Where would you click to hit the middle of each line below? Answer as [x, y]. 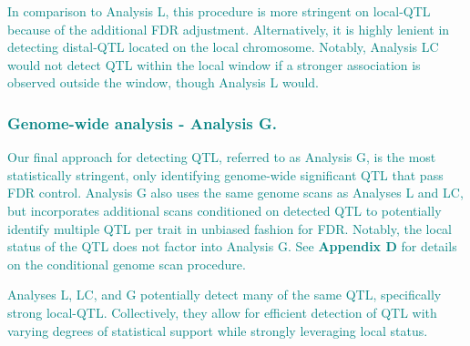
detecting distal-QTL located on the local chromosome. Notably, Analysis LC [223, 47]
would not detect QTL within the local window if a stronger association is [214, 64]
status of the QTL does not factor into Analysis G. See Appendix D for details [232, 246]
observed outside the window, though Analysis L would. [163, 82]
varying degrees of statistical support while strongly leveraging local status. [218, 330]
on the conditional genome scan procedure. [127, 264]
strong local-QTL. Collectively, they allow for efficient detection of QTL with [222, 312]
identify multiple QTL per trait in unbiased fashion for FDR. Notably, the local [230, 228]
